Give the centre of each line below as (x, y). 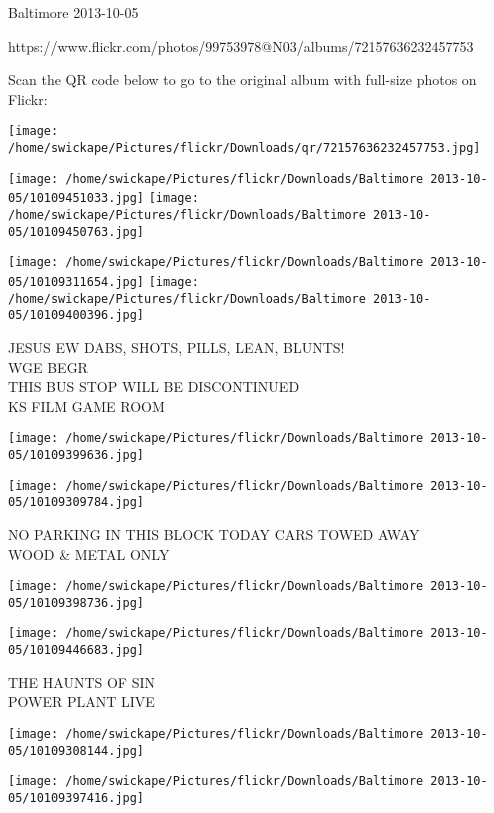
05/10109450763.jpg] (76, 231)
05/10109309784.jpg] (76, 502)
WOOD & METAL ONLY (89, 553)
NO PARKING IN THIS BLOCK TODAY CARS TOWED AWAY (214, 533)
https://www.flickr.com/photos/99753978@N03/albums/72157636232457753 (241, 45)
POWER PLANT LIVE (81, 701)
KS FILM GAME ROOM (86, 405)
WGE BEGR (48, 366)
